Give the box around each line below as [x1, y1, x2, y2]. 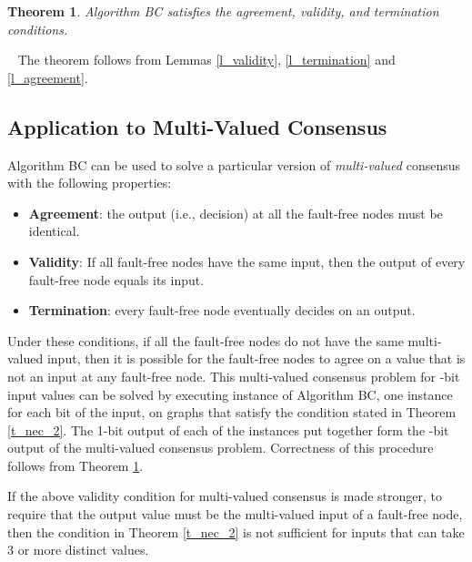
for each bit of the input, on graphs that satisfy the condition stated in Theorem [7, 403, 457, 422]
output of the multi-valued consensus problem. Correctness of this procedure [7, 438, 434, 457]
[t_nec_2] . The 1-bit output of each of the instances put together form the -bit [7, 420, 449, 439]
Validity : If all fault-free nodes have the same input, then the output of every [28, 251, 466, 271]
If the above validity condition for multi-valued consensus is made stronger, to [7, 486, 443, 506]
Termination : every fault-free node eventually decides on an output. [28, 301, 416, 320]
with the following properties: [7, 173, 172, 192]
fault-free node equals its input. [28, 270, 205, 289]
